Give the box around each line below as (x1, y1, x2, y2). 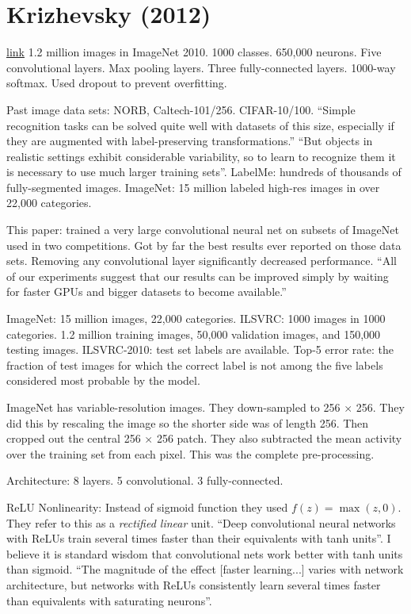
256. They (356, 399, 405, 415)
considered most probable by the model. (6, 372, 200, 389)
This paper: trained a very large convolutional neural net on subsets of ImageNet (6, 221, 399, 238)
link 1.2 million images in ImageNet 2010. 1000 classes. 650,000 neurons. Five (6, 44, 382, 60)
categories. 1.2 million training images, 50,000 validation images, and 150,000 (6, 325, 381, 342)
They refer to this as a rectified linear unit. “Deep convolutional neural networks (6, 514, 396, 531)
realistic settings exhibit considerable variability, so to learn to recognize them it (6, 148, 396, 164)
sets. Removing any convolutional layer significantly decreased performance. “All (6, 252, 397, 269)
